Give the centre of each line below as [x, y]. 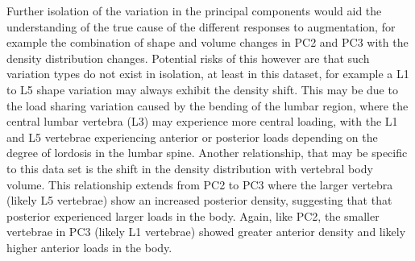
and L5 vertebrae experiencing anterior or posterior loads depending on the [192, 137]
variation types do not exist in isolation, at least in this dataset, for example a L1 [208, 74]
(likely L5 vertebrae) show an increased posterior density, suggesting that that [199, 200]
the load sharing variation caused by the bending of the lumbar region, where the [207, 105]
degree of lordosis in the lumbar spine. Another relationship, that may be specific [207, 153]
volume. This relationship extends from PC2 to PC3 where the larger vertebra [200, 184]
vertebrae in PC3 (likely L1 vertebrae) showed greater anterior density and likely [206, 232]
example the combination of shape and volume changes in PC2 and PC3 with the [207, 42]
